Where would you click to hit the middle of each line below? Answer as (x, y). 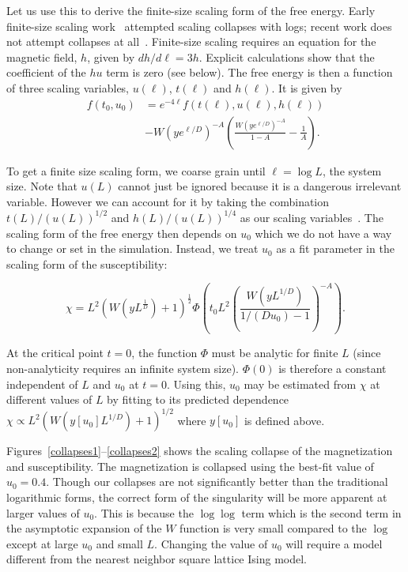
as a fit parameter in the (335, 248)
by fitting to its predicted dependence (198, 399)
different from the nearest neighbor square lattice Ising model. (157, 559)
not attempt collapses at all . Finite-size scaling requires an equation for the (191, 41)
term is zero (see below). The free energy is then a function (249, 72)
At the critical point (55, 353)
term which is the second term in (321, 512)
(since (367, 353)
